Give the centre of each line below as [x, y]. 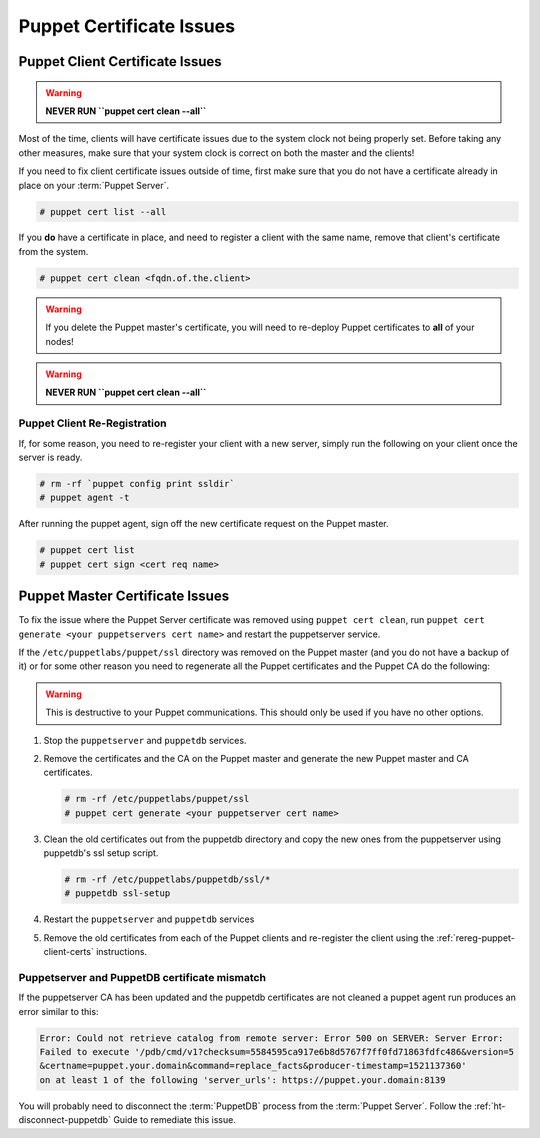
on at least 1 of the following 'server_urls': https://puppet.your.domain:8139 [242, 1079]
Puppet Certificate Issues [126, 26]
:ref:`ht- [489, 1106]
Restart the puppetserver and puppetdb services [149, 919]
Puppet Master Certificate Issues [124, 596]
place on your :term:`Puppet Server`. [94, 185]
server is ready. [50, 457]
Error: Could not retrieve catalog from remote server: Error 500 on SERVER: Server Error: [271, 1038]
